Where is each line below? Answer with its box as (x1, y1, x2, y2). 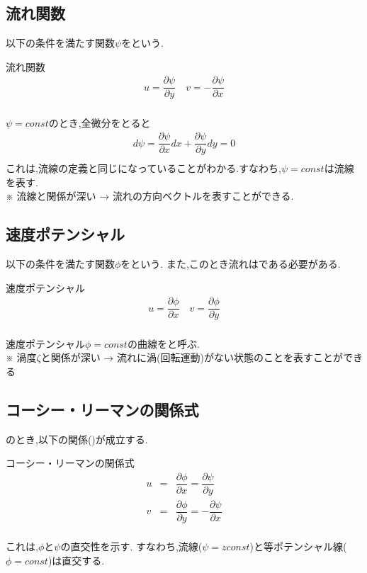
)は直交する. (47, 552, 105, 567)
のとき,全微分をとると (48, 115, 151, 130)
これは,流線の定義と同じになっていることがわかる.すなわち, (6, 161, 281, 176)
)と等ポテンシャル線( (249, 538, 347, 553)
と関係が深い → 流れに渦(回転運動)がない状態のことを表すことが (40, 350, 343, 365)
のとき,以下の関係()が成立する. (6, 431, 148, 446)
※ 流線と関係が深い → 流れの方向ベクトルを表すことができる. (6, 188, 294, 203)
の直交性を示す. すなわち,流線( (60, 538, 203, 553)
